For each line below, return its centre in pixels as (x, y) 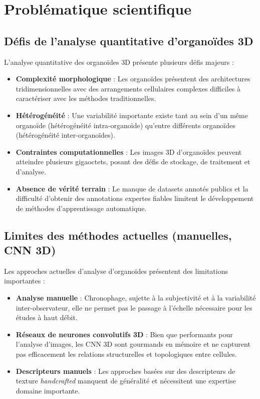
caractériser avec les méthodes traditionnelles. (86, 98)
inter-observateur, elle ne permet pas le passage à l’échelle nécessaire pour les (134, 307)
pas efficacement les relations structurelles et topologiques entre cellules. (126, 354)
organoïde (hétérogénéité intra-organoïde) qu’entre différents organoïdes (125, 125)
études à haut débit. (47, 317)
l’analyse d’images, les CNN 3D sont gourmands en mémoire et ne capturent (133, 344)
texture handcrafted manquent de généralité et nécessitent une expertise (126, 381)
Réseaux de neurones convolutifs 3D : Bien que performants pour (124, 334)
